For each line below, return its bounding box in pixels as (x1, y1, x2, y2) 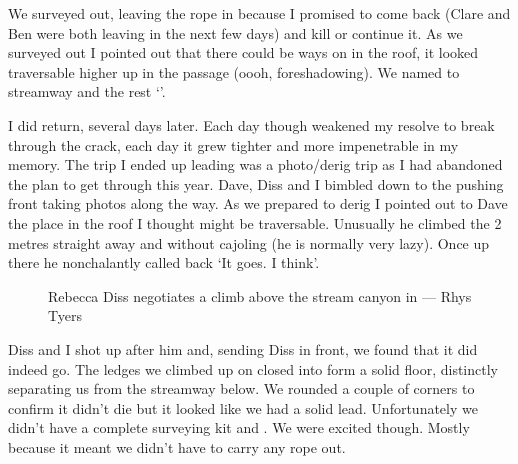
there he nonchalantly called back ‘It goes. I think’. (8, 252, 320, 273)
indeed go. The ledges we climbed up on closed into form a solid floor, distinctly (8, 358, 498, 379)
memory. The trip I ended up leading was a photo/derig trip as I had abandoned (8, 154, 503, 175)
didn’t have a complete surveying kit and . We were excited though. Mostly (8, 417, 470, 438)
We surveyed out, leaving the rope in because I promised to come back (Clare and (8, 3, 511, 23)
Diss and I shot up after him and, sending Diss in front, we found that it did (8, 338, 478, 359)
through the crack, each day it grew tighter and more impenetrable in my (8, 134, 459, 155)
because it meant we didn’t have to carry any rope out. (8, 436, 346, 457)
